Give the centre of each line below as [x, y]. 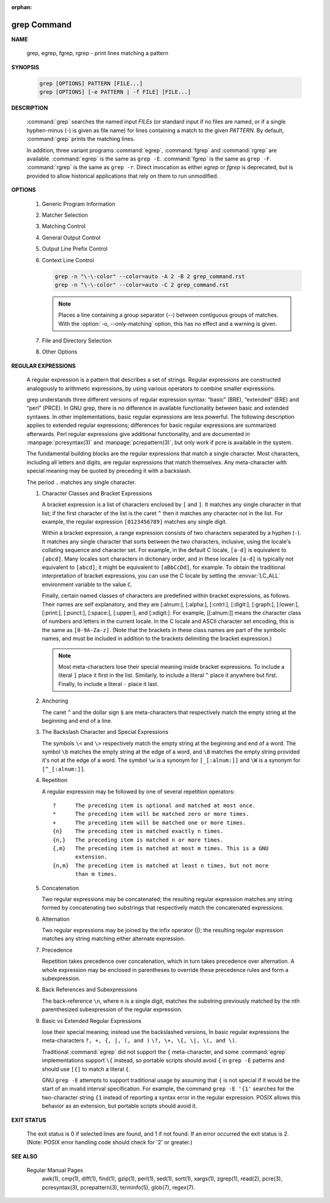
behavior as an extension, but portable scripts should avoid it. [119, 1106]
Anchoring [55, 701]
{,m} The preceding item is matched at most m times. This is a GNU [161, 848]
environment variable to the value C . [87, 584]
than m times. [96, 874]
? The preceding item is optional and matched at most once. [154, 806]
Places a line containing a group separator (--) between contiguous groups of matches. [168, 315]
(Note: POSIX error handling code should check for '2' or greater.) [109, 1142]
